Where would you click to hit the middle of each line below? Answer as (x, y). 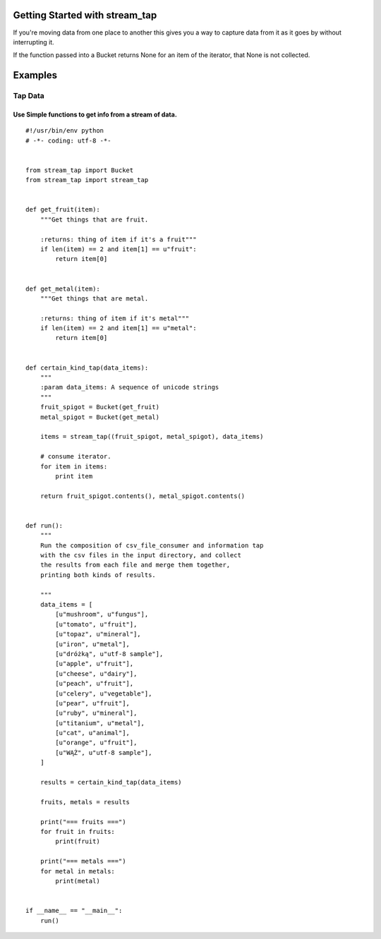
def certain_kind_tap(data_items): (87, 368)
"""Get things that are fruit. (94, 219)
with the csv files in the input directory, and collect (140, 555)
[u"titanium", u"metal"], (100, 723)
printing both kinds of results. (98, 575)
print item (74, 476)
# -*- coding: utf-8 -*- (68, 140)
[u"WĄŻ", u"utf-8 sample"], (104, 752)
